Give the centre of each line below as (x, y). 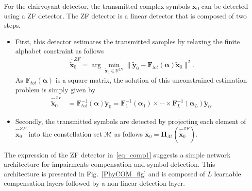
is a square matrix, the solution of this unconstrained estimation (151, 80)
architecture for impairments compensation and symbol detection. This (109, 164)
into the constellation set (65, 133)
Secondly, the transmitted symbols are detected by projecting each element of (131, 121)
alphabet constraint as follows (60, 51)
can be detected (225, 6)
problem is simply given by (55, 89)
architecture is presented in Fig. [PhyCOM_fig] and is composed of (105, 173)
